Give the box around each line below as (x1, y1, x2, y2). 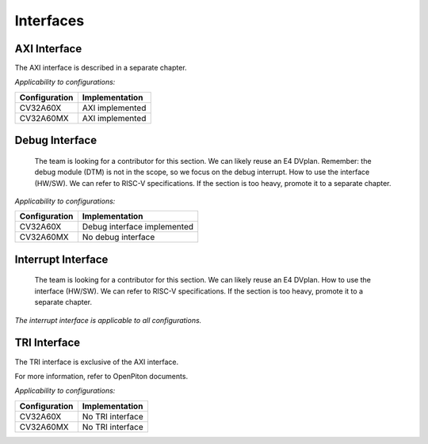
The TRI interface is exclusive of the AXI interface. (14, 357, 179, 366)
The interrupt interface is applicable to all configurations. (14, 315, 202, 324)
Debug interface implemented (82, 222, 194, 233)
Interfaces (14, 12, 85, 29)
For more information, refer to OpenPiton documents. (14, 371, 189, 381)
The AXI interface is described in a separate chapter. (14, 63, 187, 73)
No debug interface (82, 232, 155, 243)
